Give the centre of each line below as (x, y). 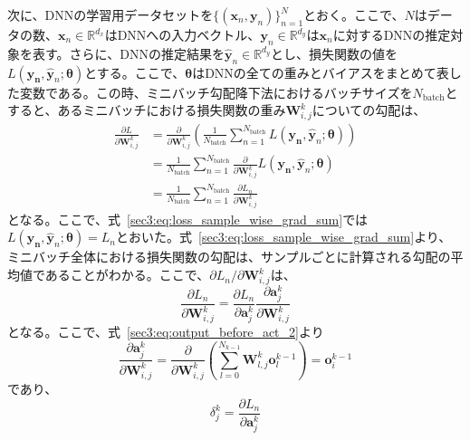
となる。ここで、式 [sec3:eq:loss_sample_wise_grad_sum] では (188, 219)
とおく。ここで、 (354, 14)
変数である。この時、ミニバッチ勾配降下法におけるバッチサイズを (216, 92)
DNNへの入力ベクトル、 (189, 34)
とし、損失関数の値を (334, 53)
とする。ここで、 (135, 72)
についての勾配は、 (369, 110)
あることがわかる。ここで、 (127, 275)
